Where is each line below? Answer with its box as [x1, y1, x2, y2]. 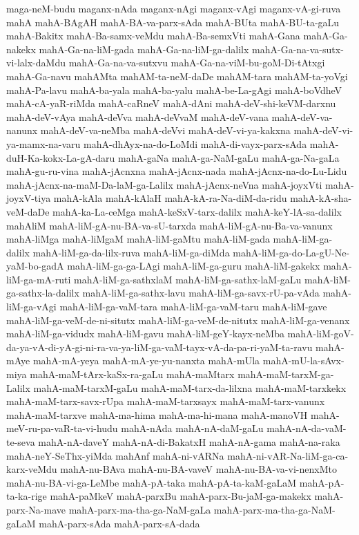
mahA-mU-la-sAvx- [262, 353, 345, 368]
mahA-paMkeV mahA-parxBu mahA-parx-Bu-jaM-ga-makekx [50, 489, 311, 503]
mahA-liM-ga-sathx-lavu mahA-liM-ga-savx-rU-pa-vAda [82, 285, 320, 300]
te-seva [6, 435, 35, 449]
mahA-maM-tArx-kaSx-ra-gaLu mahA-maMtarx [30, 367, 235, 382]
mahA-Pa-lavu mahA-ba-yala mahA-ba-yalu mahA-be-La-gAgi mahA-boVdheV [6, 82, 342, 97]
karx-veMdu [6, 462, 57, 476]
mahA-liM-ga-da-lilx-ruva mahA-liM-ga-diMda [32, 245, 230, 259]
